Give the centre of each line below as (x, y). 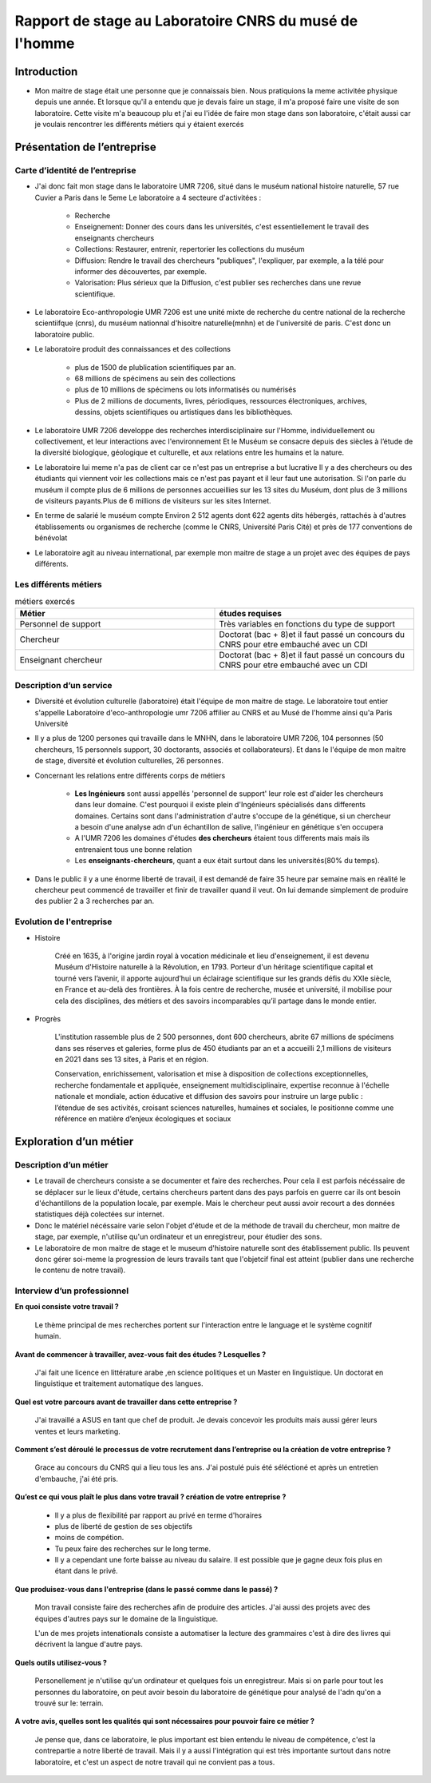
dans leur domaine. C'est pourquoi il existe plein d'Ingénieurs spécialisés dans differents (220, 805)
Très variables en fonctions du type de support (307, 624)
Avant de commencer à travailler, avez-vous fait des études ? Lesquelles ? (140, 1354)
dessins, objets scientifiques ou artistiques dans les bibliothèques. (184, 412)
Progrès (48, 1018)
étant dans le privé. (87, 1571)
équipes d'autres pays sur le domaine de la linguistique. (127, 1618)
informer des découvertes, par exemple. (141, 271)
